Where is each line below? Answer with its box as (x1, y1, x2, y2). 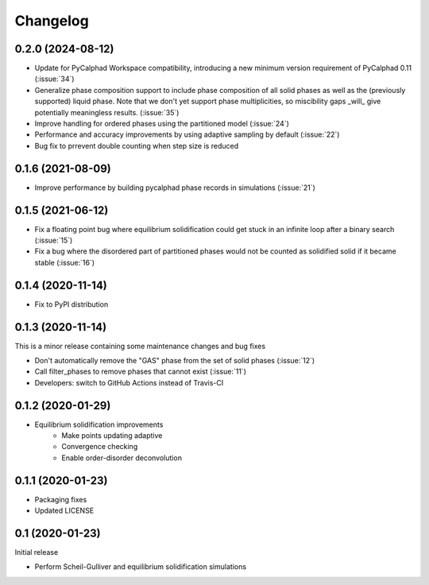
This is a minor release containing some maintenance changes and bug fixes (14, 341, 266, 351)
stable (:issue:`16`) (34, 258, 95, 267)
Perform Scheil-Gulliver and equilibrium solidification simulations (34, 562, 246, 571)
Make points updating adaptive (61, 431, 163, 440)
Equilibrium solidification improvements (34, 420, 164, 429)
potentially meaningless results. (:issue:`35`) (34, 107, 180, 117)
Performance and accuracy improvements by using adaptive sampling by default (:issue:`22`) (34, 130, 340, 139)
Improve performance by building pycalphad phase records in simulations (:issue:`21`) (34, 183, 315, 192)
